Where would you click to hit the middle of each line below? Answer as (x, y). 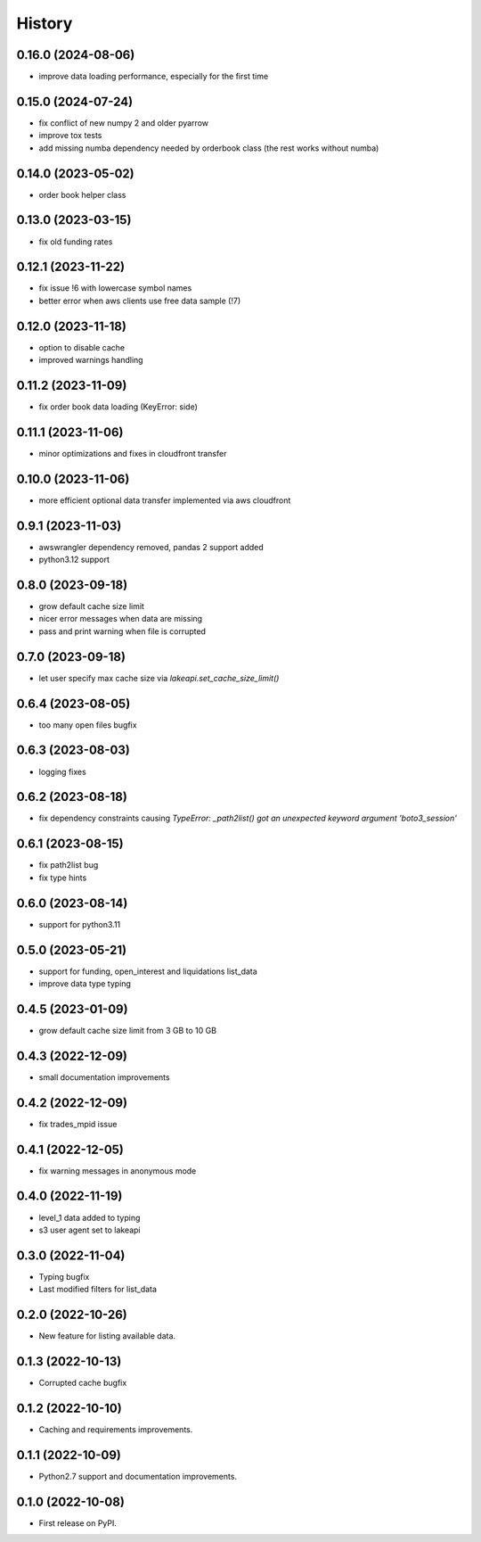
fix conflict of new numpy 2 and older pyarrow (124, 123)
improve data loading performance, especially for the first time (154, 77)
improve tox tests (70, 136)
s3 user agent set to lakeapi (90, 1230)
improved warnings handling (91, 360)
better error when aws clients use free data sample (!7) (140, 301)
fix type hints (63, 878)
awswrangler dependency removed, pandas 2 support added (151, 547)
